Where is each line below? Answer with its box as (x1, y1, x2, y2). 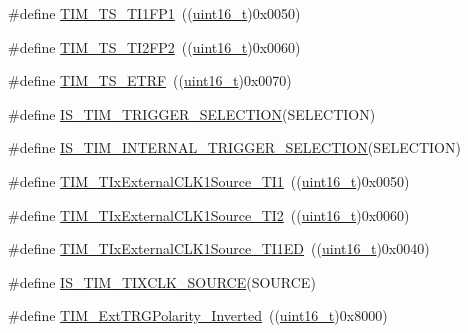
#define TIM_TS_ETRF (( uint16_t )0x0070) (8, 70, 292, 91)
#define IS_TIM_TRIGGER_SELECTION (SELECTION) (8, 103, 376, 124)
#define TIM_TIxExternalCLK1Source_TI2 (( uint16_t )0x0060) (8, 204, 410, 225)
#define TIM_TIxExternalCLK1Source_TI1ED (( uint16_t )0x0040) (8, 238, 430, 259)
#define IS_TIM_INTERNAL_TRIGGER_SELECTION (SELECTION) (8, 137, 461, 158)
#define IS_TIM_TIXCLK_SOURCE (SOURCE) (8, 271, 316, 292)
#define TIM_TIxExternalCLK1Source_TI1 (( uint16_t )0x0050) (8, 170, 410, 191)
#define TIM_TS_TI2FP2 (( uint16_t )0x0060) (8, 36, 301, 57)
